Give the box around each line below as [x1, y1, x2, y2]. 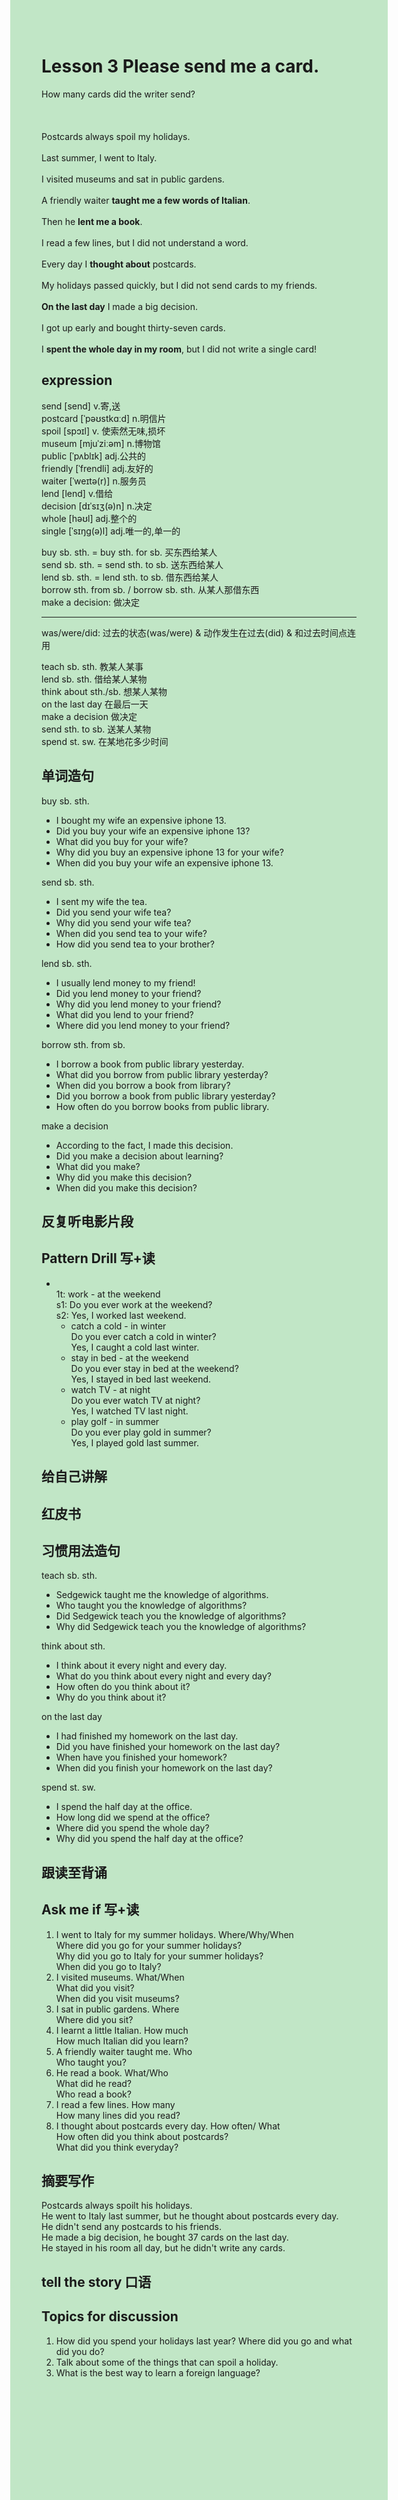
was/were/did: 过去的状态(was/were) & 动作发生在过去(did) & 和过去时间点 [41, 626, 348, 639]
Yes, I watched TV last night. [70, 1405, 189, 1417]
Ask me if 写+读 [41, 1901, 140, 1919]
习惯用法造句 [41, 1542, 121, 1559]
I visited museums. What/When [55, 1971, 185, 1983]
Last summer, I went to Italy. [41, 151, 158, 164]
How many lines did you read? [55, 2109, 181, 2121]
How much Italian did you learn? [55, 2035, 189, 2047]
